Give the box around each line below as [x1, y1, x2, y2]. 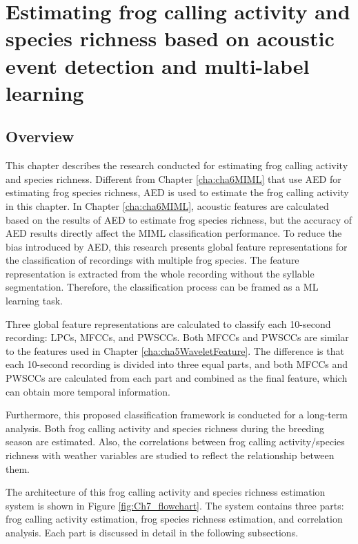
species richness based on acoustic [6, 24, 335, 52]
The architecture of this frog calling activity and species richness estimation [6, 485, 326, 499]
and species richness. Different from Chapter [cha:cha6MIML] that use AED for [6, 171, 341, 186]
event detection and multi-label [6, 51, 310, 79]
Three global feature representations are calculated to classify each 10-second [6, 316, 331, 331]
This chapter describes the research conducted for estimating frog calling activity [6, 158, 348, 173]
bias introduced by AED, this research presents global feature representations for [6, 239, 348, 253]
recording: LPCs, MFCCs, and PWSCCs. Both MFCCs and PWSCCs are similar [6, 330, 349, 344]
